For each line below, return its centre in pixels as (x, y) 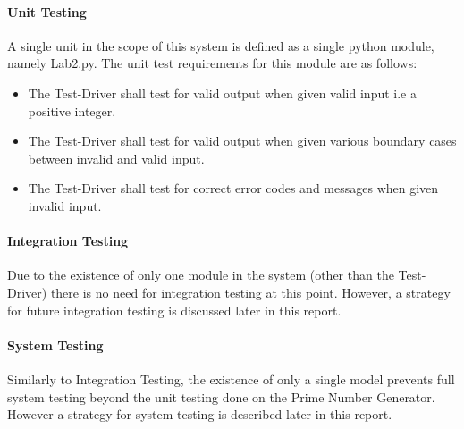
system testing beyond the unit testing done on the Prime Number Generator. (221, 396)
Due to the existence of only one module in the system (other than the (201, 275)
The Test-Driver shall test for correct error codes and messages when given (233, 188)
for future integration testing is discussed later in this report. (174, 310)
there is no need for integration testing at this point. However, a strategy (250, 292)
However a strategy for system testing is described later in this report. (200, 414)
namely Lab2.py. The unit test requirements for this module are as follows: (212, 63)
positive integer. (72, 110)
